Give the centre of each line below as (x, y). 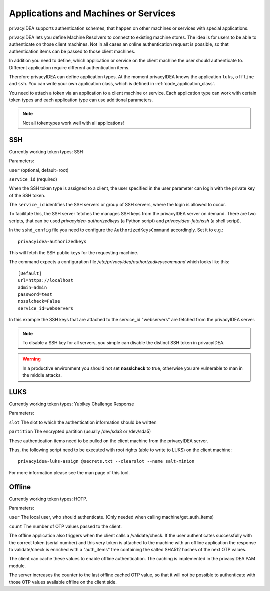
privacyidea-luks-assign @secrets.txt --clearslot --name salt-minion (106, 461)
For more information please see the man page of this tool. (69, 472)
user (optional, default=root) (39, 170)
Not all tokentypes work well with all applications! (73, 123)
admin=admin (33, 287)
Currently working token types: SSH (46, 151)
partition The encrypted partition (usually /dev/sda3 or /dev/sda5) (80, 432)
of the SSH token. (27, 195)
